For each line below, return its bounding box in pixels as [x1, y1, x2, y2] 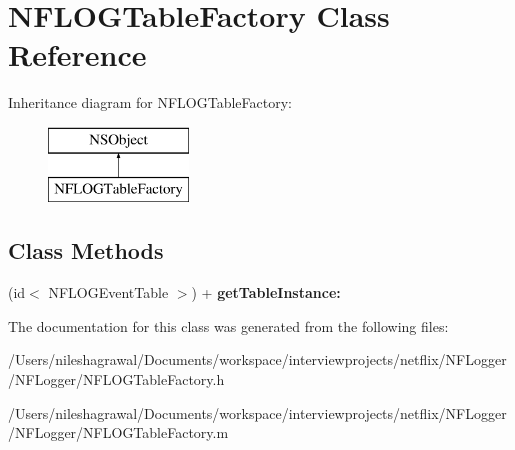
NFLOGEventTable [48, 282, 169, 303]
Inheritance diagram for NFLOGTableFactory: [8, 92, 292, 113]
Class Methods [8, 235, 164, 266]
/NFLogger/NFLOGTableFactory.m [8, 422, 229, 443]
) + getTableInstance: [191, 282, 341, 303]
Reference [8, 34, 147, 75]
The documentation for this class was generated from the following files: [8, 315, 449, 336]
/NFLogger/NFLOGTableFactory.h [8, 369, 225, 390]
